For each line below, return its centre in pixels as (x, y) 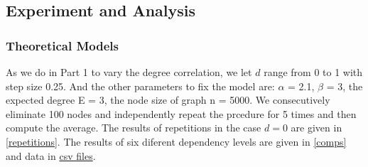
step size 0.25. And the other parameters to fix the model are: (140, 86)
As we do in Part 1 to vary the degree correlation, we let (129, 72)
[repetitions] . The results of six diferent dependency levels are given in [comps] (176, 141)
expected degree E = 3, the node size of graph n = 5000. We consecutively (168, 100)
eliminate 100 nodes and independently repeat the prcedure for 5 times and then (181, 113)
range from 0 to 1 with (313, 72)
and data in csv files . (51, 155)
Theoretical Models (62, 45)
